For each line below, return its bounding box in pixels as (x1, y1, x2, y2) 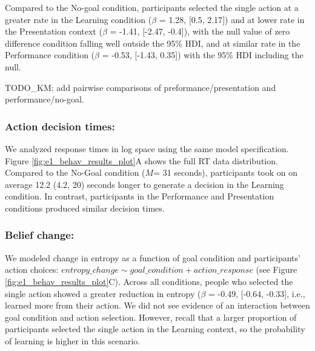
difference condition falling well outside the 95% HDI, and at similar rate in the (5, 36, 300, 49)
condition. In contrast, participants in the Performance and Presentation (5, 190, 274, 202)
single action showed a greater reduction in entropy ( (5, 287, 201, 299)
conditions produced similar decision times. (5, 201, 165, 214)
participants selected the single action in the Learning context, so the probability (5, 323, 305, 335)
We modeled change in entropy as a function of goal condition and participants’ (5, 251, 300, 264)
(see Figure (256, 263, 297, 276)
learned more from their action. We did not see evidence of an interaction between (5, 299, 310, 312)
